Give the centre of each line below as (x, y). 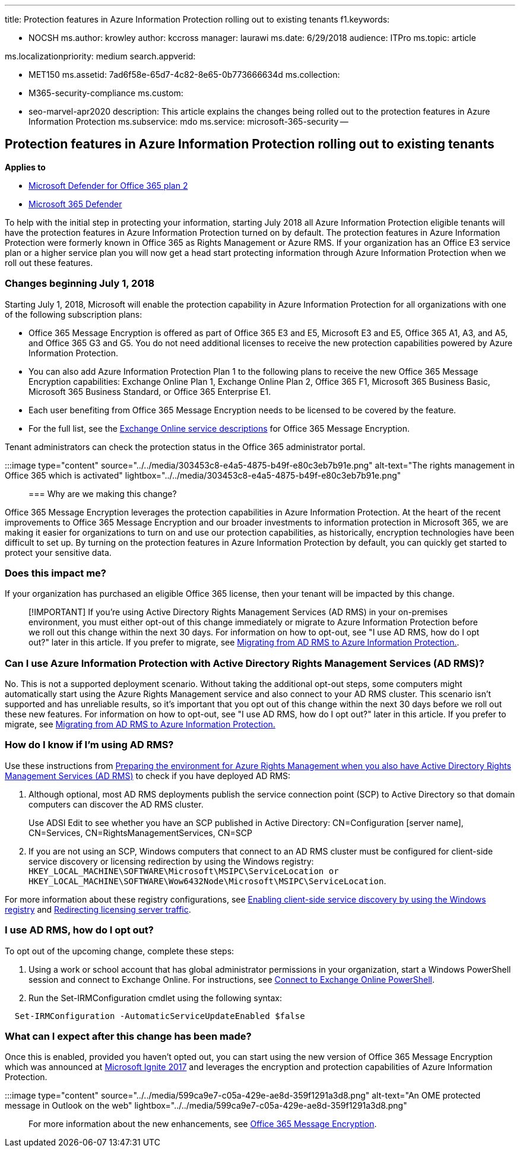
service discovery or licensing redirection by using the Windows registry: (171, 861)
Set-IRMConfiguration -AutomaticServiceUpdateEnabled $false (160, 1016)
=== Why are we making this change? (103, 493)
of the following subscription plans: (74, 314)
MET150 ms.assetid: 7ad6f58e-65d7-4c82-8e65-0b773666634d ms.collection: (184, 75)
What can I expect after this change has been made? (128, 1036)
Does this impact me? (56, 573)
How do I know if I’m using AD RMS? (89, 745)
